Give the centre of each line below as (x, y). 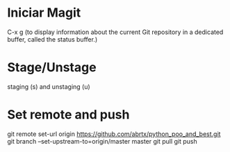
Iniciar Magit (44, 13)
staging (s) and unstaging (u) (49, 86)
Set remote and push (68, 115)
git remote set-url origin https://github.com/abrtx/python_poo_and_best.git (114, 134)
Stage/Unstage (52, 68)
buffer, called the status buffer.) (52, 39)
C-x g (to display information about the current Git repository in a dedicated (115, 32)
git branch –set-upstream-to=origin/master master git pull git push (102, 141)
